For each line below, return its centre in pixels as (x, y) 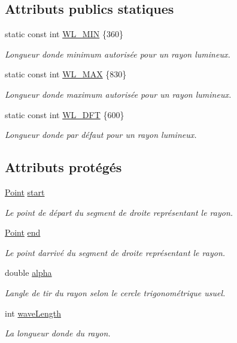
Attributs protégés (63, 167)
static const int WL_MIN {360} (64, 34)
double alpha (28, 273)
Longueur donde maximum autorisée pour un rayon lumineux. (118, 94)
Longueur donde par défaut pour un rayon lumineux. (101, 135)
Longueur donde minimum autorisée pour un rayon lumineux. (118, 54)
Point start (25, 192)
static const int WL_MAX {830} (66, 74)
